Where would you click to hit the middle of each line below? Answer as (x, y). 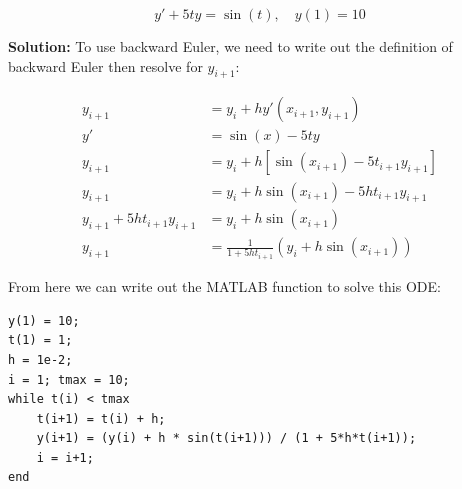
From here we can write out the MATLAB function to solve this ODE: (224, 286)
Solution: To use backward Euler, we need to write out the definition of (230, 46)
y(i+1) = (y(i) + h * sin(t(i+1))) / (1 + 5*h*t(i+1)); (226, 438)
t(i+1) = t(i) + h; (101, 418)
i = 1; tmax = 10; (69, 379)
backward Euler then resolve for (105, 65)
